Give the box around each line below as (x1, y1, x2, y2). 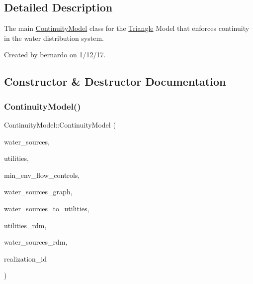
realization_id (4, 253, 47, 264)
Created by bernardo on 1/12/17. (4, 49, 106, 60)
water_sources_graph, (4, 186, 73, 197)
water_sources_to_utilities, (4, 203, 89, 213)
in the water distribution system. (4, 32, 104, 43)
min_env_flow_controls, (4, 169, 80, 180)
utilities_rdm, (4, 220, 47, 230)
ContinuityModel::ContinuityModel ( (4, 119, 116, 130)
